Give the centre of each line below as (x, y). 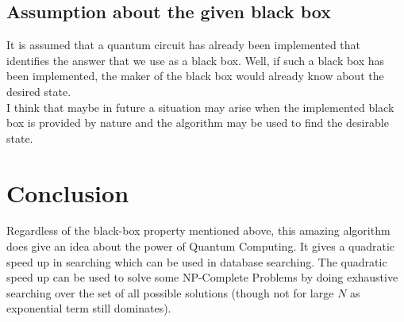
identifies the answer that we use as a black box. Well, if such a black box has (196, 60)
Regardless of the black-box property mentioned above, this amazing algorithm (198, 230)
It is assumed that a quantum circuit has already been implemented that (184, 45)
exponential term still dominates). (89, 308)
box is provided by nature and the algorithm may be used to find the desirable (198, 123)
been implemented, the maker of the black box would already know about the (195, 76)
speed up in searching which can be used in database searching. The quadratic (197, 261)
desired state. (39, 91)
